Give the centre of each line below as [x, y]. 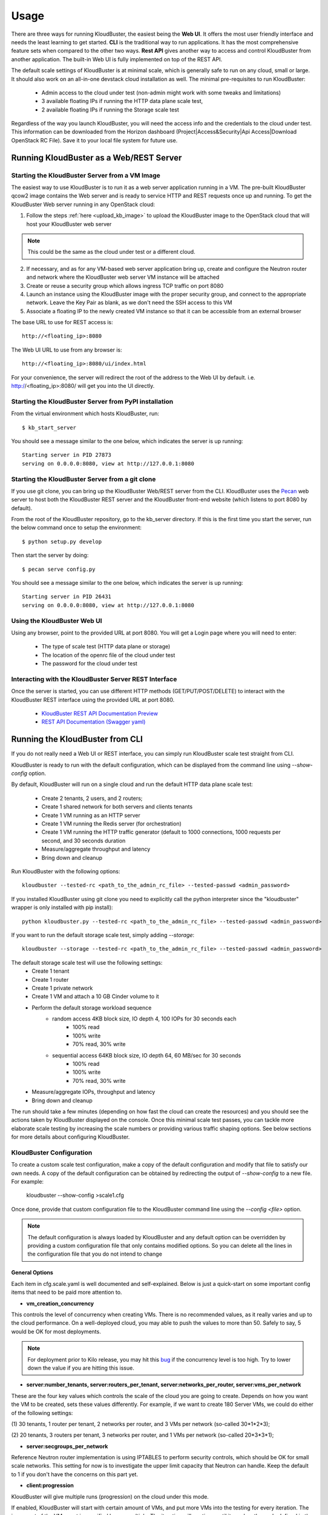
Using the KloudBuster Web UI [57, 621]
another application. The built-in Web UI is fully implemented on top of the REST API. [117, 59]
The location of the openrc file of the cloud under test [108, 655]
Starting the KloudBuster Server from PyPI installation [92, 401]
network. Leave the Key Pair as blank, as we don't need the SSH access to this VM [129, 302]
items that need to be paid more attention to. [67, 1292]
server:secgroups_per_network [67, 1446]
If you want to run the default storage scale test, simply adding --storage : [103, 935]
